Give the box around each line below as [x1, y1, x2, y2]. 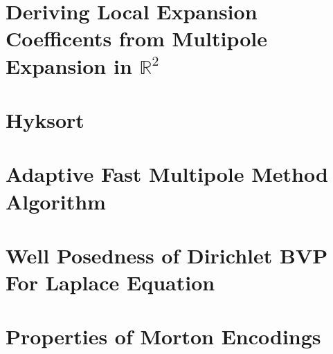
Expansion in [6, 51, 132, 80]
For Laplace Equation [6, 268, 215, 297]
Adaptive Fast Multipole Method [6, 160, 328, 188]
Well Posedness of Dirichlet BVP [6, 241, 328, 269]
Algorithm [6, 187, 106, 215]
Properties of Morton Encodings [6, 322, 321, 351]
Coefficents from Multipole [6, 24, 268, 53]
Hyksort [6, 105, 84, 133]
